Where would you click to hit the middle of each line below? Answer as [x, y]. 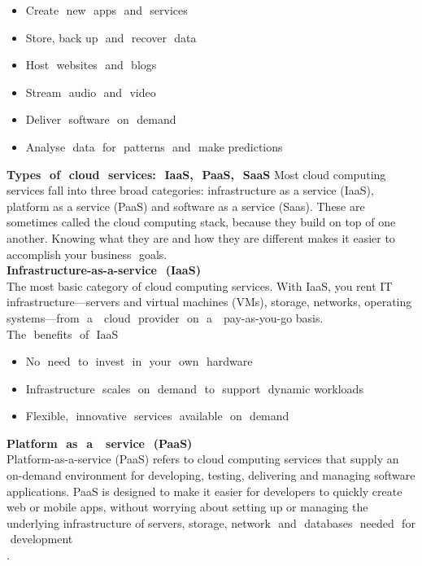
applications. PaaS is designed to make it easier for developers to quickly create [204, 491]
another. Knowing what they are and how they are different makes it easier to [201, 237]
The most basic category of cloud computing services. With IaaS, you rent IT [200, 285]
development [41, 539]
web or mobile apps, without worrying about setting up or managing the [187, 507]
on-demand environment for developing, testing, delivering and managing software [211, 475]
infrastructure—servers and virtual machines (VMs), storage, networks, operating [209, 302]
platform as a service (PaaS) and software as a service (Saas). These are [186, 206]
